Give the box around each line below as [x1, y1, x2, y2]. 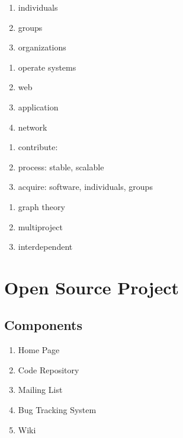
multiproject [18, 220, 63, 233]
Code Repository [18, 363, 79, 376]
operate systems [18, 61, 76, 73]
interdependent [18, 240, 73, 253]
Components [4, 316, 82, 334]
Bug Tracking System [18, 404, 97, 416]
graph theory [18, 200, 65, 212]
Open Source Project [4, 275, 179, 299]
